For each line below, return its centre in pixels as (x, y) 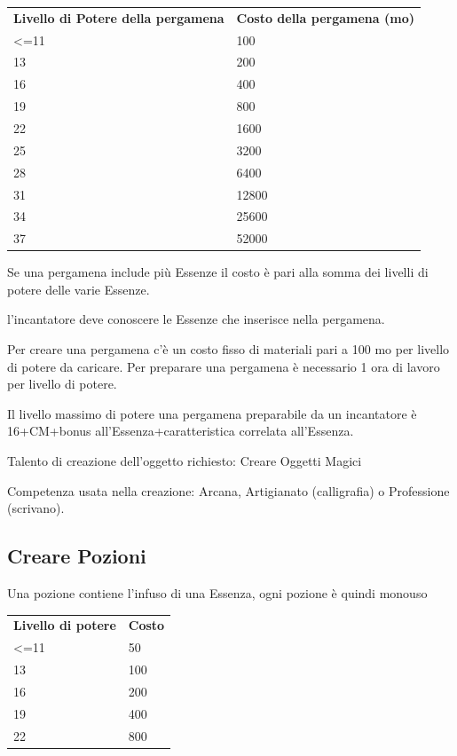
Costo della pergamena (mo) (325, 17)
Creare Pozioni (77, 556)
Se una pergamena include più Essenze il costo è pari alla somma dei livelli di (218, 272)
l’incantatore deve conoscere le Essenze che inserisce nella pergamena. (196, 319)
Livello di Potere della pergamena (119, 17)
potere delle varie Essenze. (79, 289)
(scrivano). (36, 508)
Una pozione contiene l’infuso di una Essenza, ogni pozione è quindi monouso (217, 593)
